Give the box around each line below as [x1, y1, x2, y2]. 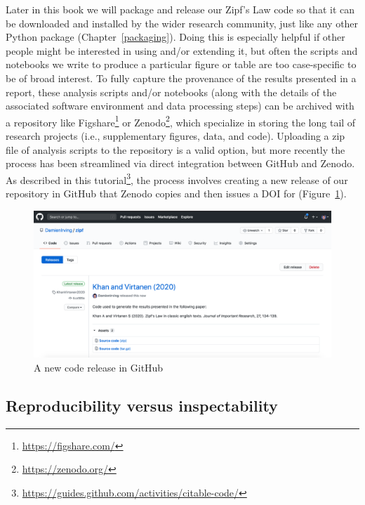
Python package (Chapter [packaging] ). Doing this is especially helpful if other [6, 29, 345, 44]
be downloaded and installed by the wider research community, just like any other [6, 15, 359, 30]
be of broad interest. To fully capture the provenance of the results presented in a [6, 70, 357, 85]
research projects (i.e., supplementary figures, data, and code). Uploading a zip [6, 129, 345, 143]
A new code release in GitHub [34, 360, 164, 374]
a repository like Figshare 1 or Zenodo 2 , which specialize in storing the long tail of [6, 112, 356, 129]
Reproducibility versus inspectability [6, 394, 278, 416]
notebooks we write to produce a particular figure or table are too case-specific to [6, 57, 357, 72]
